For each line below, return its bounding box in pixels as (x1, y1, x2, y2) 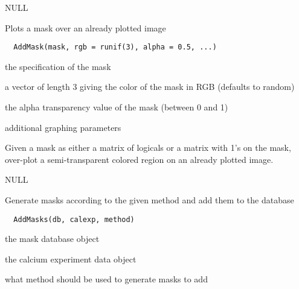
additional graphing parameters (5, 121, 121, 133)
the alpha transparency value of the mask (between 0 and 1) (5, 101, 228, 113)
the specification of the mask (5, 60, 111, 72)
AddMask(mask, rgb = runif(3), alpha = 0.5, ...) (13, 43, 217, 52)
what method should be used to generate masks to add (5, 273, 208, 285)
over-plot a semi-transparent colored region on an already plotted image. (5, 153, 274, 165)
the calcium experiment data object (5, 252, 137, 265)
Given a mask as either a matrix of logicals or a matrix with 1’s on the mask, (5, 141, 291, 154)
